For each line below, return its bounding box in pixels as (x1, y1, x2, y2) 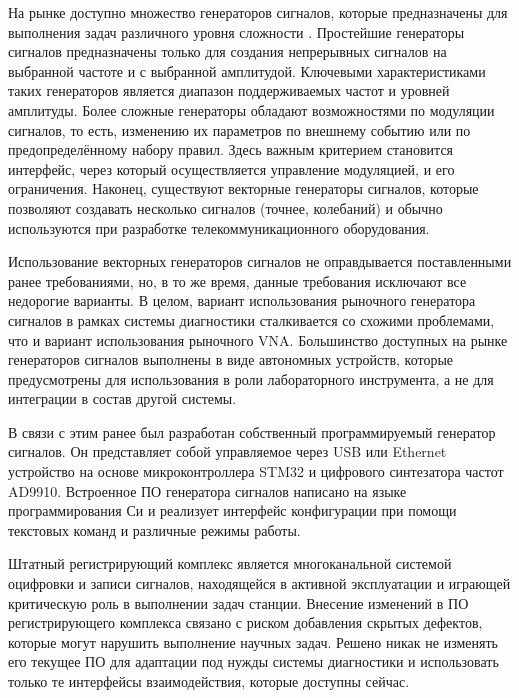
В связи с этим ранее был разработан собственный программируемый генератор (8, 421, 496, 442)
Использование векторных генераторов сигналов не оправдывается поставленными (8, 251, 512, 272)
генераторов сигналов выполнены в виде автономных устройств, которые (8, 349, 454, 370)
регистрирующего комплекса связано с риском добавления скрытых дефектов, (8, 612, 483, 633)
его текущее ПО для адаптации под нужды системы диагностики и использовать (8, 651, 499, 672)
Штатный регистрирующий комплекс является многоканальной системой (8, 553, 452, 574)
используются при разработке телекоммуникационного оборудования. (8, 217, 430, 238)
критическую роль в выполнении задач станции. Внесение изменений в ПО (8, 592, 469, 613)
